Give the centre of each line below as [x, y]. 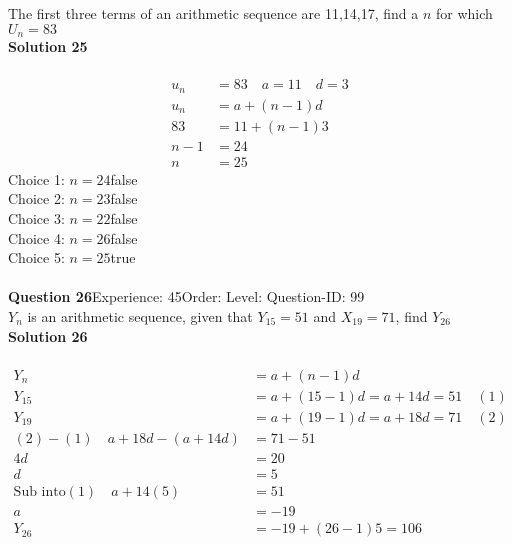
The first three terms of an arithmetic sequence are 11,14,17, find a [213, 13]
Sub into [39, 491]
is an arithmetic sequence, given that [140, 316]
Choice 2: [36, 198]
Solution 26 [48, 335]
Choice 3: [36, 218]
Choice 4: [36, 237]
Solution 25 [48, 46]
